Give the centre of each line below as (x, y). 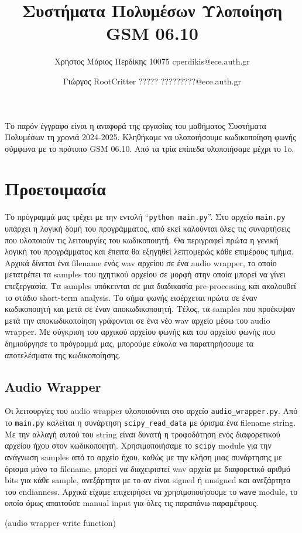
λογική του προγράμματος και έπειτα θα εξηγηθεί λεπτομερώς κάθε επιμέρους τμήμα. (149, 251)
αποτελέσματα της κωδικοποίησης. (63, 354)
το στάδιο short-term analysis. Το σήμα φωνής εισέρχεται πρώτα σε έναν (131, 297)
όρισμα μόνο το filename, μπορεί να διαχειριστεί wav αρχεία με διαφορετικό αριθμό (148, 468)
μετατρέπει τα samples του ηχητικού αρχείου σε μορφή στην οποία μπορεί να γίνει (145, 274)
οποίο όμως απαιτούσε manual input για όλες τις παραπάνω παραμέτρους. (132, 503)
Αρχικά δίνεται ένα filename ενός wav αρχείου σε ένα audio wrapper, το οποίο (141, 262)
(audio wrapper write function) (60, 522)
